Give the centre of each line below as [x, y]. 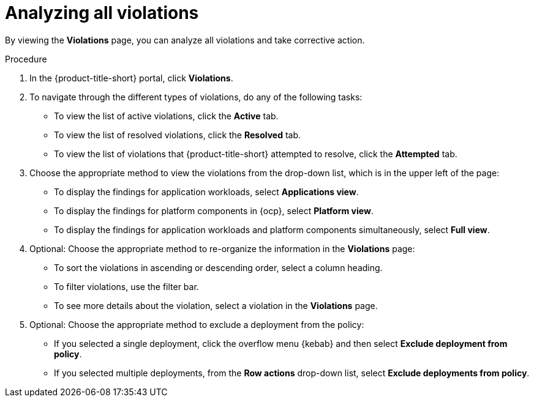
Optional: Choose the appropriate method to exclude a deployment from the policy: [197, 324]
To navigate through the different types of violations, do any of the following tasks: [196, 97]
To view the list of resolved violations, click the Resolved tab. [178, 135]
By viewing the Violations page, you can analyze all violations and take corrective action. [185, 40]
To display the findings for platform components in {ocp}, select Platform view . [214, 210]
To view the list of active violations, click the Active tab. [166, 116]
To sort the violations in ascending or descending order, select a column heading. [218, 267]
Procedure [26, 59]
